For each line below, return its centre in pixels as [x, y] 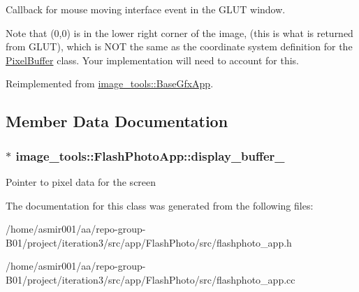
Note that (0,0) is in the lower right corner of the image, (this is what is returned [179, 32]
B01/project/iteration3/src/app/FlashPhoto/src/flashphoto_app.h [149, 242]
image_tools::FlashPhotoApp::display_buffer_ [150, 155]
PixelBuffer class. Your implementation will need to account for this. [152, 60]
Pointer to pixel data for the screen [81, 181]
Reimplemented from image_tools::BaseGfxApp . [110, 83]
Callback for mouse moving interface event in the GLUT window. [146, 9]
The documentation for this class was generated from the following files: [160, 205]
